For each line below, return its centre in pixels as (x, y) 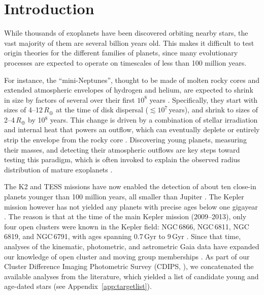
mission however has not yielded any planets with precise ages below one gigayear (131, 206)
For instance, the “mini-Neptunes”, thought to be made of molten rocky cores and (132, 80)
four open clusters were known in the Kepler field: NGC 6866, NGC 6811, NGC (127, 226)
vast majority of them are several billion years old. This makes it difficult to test (129, 42)
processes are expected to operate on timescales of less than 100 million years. (125, 62)
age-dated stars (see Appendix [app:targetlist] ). (78, 286)
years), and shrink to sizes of (213, 110)
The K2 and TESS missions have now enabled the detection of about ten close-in (130, 186)
